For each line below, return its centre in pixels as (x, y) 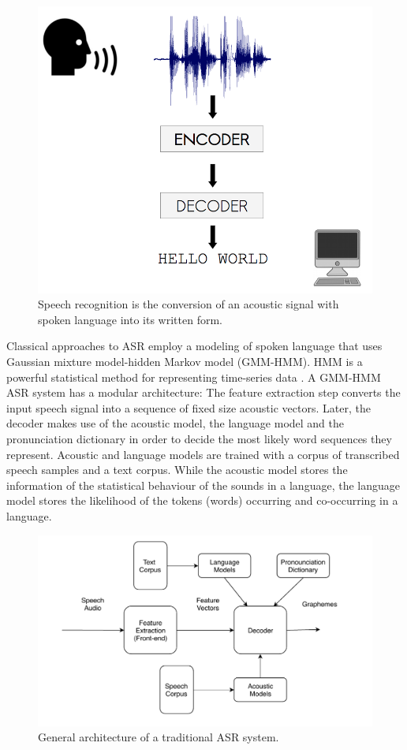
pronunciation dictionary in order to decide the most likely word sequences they (199, 438)
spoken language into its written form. (130, 319)
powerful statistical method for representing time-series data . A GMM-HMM (194, 377)
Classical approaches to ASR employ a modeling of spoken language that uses (194, 346)
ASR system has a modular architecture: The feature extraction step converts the (203, 392)
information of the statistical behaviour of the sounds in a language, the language (203, 485)
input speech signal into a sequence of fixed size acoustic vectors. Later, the (189, 407)
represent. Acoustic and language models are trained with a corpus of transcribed (203, 454)
